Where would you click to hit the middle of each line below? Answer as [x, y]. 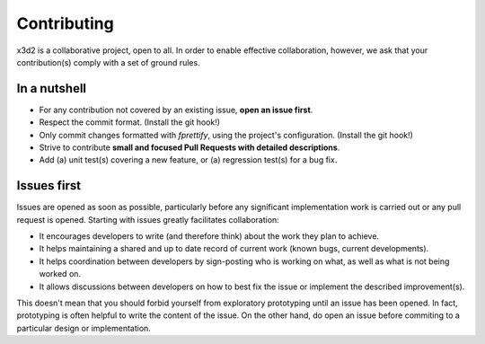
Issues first [48, 185]
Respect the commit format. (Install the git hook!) [129, 122]
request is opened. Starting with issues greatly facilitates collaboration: [148, 219]
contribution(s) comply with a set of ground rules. [109, 62]
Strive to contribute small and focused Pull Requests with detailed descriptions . [190, 147]
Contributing [65, 23]
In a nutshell [52, 88]
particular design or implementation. [84, 328]
